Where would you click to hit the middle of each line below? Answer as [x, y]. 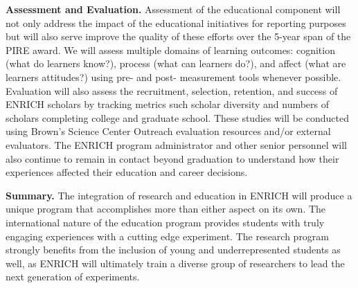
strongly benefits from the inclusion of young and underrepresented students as [173, 250]
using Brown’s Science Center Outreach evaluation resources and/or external [168, 131]
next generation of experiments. [73, 277]
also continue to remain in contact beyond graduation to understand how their [172, 158]
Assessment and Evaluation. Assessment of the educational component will [173, 9]
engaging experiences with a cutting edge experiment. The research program [168, 236]
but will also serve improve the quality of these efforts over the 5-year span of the [178, 36]
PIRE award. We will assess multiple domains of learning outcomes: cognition [170, 49]
